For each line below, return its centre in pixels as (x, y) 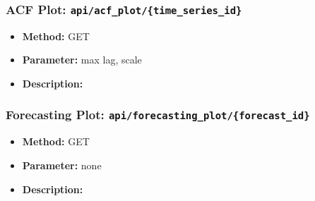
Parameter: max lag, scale (82, 60)
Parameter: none (62, 165)
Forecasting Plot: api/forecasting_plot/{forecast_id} (158, 115)
